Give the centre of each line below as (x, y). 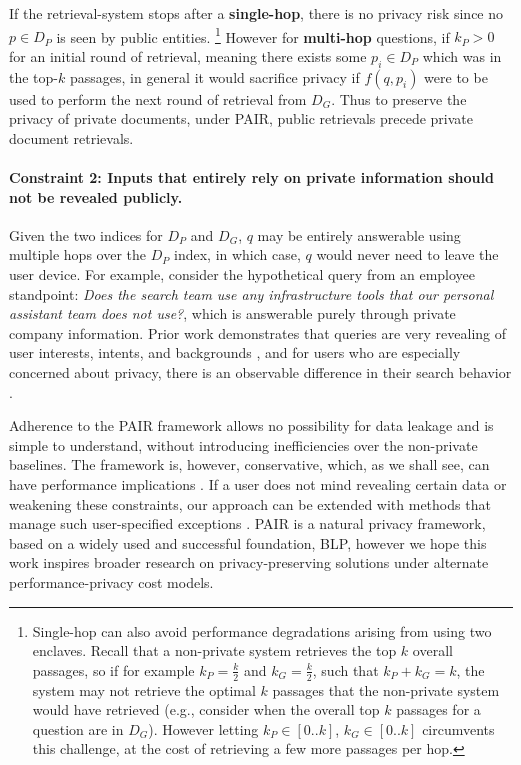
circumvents (458, 728)
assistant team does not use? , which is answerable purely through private (232, 313)
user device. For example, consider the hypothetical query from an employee (242, 274)
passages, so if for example (113, 669)
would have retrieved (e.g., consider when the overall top (206, 709)
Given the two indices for (86, 234)
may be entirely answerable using (359, 234)
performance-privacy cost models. (111, 581)
